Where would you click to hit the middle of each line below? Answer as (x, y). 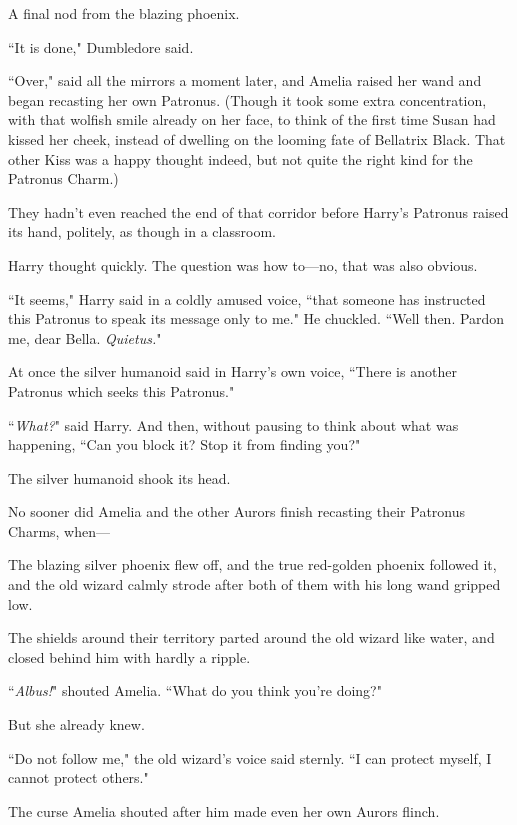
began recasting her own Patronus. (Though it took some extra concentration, (247, 99)
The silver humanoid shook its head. (119, 477)
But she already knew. (76, 724)
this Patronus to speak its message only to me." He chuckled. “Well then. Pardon (256, 318)
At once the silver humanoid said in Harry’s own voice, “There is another (232, 371)
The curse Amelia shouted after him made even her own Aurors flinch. (224, 810)
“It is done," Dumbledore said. (101, 46)
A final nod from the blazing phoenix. (124, 13)
